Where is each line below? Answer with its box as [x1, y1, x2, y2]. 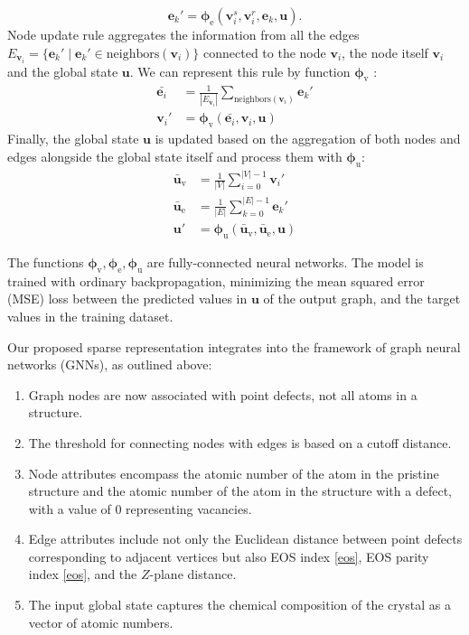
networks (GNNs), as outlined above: [7, 355, 212, 374]
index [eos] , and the [28, 565, 137, 584]
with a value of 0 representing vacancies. [28, 499, 252, 518]
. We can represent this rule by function [129, 61, 351, 80]
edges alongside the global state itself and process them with [7, 146, 342, 165]
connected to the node [203, 42, 326, 61]
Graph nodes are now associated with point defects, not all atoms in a [28, 385, 417, 404]
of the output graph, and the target [263, 289, 461, 308]
